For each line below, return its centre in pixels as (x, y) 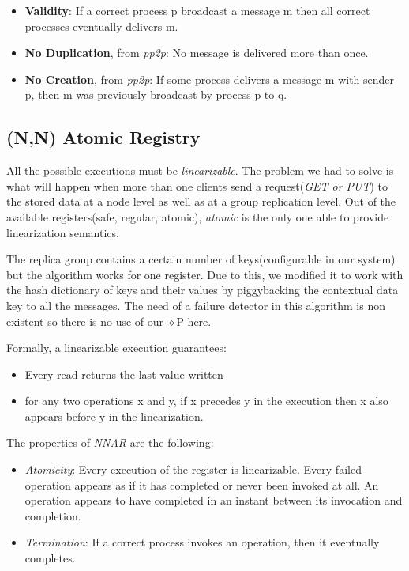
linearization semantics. (63, 232)
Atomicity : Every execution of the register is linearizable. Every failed (193, 469)
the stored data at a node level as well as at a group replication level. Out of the (201, 201)
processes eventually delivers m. (101, 26)
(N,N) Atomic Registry (103, 137)
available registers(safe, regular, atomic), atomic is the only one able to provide (198, 216)
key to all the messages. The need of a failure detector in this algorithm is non (196, 305)
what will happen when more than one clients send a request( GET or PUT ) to (197, 185)
